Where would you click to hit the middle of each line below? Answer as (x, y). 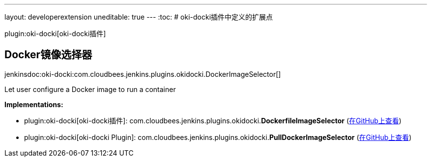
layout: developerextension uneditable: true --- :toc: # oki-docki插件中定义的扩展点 (139, 17)
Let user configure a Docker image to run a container (90, 89)
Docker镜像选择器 (48, 55)
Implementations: (34, 104)
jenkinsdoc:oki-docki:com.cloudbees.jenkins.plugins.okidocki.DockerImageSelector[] (143, 74)
